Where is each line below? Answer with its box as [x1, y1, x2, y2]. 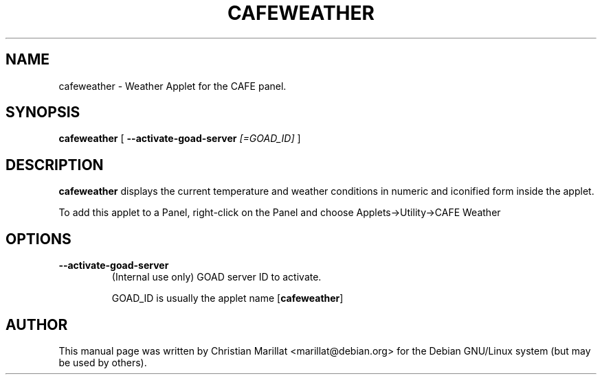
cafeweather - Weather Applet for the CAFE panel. [58, 80, 287, 92]
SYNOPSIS [5, 104, 80, 121]
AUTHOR [5, 316, 68, 333]
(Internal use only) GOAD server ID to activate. [111, 271, 322, 283]
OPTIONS [5, 230, 71, 248]
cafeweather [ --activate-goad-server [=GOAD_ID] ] [58, 132, 301, 145]
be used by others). [58, 356, 147, 368]
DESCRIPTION [5, 156, 104, 174]
